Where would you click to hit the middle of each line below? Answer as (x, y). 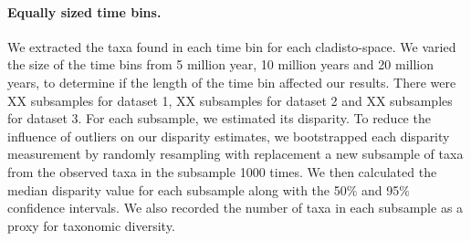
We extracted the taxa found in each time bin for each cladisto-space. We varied (232, 46)
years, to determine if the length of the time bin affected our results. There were (232, 82)
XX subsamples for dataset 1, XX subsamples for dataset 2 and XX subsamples (230, 100)
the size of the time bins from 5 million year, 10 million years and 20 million (220, 64)
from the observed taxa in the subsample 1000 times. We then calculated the (222, 171)
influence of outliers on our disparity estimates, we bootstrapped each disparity (229, 136)
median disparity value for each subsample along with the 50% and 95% (209, 189)
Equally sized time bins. (84, 11)
